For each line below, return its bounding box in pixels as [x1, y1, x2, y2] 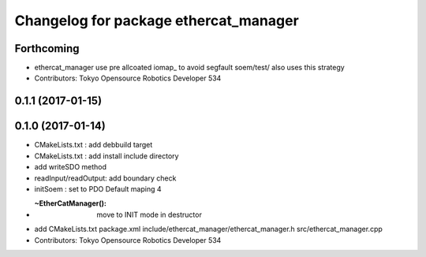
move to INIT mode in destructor [96, 210, 203, 219]
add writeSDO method [34, 162, 106, 172]
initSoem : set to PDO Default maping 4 [34, 184, 162, 193]
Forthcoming [14, 42, 80, 55]
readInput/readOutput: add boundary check [34, 173, 177, 183]
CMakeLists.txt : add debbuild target [34, 140, 153, 150]
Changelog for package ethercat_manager [14, 12, 299, 29]
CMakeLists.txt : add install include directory [34, 151, 179, 161]
